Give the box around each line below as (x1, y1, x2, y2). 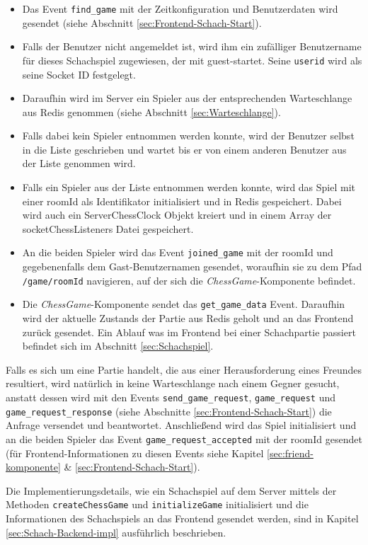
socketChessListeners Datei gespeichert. (22, 221, 194, 236)
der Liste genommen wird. (22, 156, 136, 171)
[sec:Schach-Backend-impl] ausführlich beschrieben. (6, 524, 226, 539)
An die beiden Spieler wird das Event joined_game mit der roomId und (22, 245, 333, 260)
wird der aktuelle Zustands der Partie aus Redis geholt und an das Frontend (22, 311, 354, 325)
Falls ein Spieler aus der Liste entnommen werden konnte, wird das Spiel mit (22, 180, 356, 195)
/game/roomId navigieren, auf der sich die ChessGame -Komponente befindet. (22, 272, 356, 287)
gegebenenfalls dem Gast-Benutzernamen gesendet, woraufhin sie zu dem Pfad (22, 259, 362, 274)
